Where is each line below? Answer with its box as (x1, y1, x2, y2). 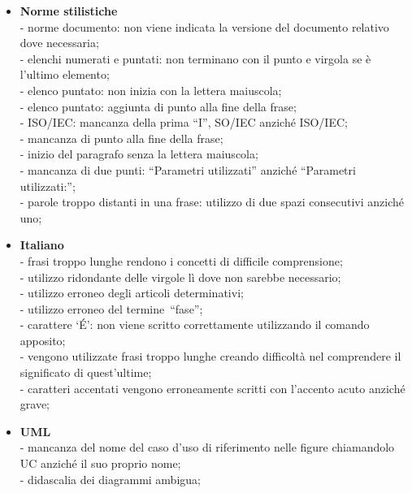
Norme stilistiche (20, 2, 118, 19)
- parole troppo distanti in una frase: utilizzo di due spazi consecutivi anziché (20, 193, 404, 210)
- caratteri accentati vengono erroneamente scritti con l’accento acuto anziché (20, 379, 405, 396)
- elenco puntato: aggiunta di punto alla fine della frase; (20, 97, 297, 115)
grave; (20, 396, 50, 413)
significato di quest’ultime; (20, 364, 152, 381)
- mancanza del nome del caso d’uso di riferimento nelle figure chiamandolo (20, 439, 395, 456)
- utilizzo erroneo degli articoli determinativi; (20, 284, 244, 301)
